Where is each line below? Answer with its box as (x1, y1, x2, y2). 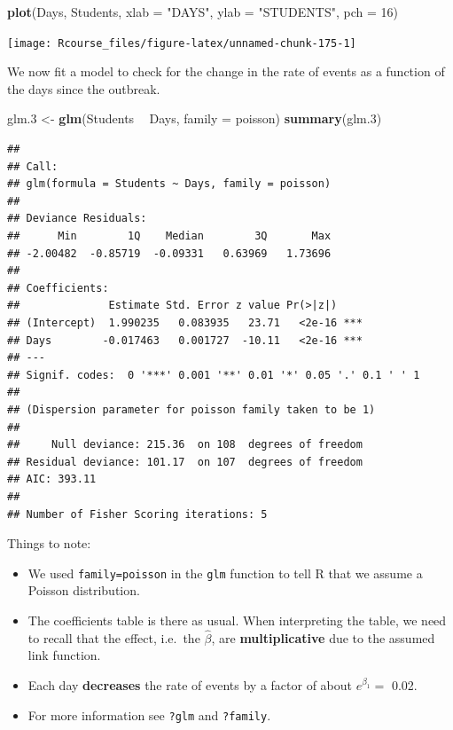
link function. (27, 646, 101, 664)
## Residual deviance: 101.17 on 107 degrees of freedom (7, 455, 363, 468)
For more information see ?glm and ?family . (27, 705, 271, 724)
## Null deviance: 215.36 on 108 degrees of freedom (7, 438, 363, 451)
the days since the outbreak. (7, 79, 160, 98)
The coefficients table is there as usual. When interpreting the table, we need (27, 610, 447, 629)
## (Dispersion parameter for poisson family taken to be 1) (7, 403, 376, 416)
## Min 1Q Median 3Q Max (7, 230, 332, 242)
